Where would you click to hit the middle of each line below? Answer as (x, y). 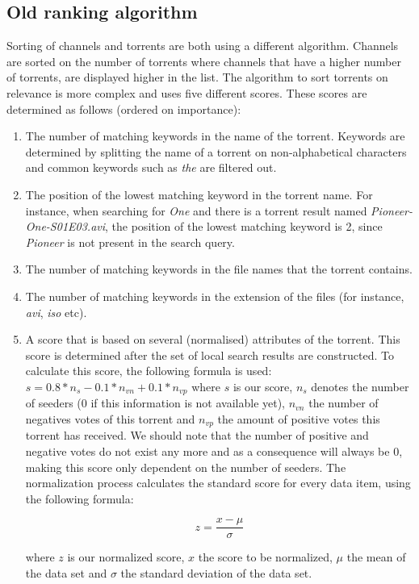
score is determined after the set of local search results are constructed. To (209, 355)
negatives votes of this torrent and (110, 418)
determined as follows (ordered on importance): (124, 108)
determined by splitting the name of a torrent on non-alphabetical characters (216, 151)
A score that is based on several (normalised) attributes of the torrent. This (213, 339)
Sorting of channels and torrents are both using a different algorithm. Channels (203, 46)
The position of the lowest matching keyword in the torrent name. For (199, 194)
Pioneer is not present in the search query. (130, 242)
